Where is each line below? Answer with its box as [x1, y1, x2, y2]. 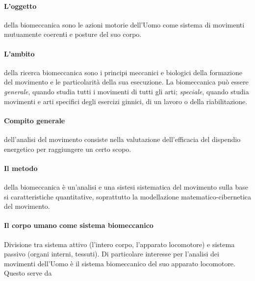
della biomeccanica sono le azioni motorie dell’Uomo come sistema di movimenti [4, 19, 245, 29]
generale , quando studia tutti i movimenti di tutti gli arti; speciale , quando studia [4, 86, 249, 96]
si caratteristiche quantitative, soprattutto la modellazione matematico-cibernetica [4, 191, 251, 201]
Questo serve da [4, 268, 52, 278]
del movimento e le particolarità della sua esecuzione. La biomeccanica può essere [4, 77, 249, 87]
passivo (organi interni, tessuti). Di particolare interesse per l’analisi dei [4, 249, 219, 259]
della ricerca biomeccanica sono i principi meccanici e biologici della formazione [4, 67, 242, 77]
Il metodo [4, 163, 38, 173]
